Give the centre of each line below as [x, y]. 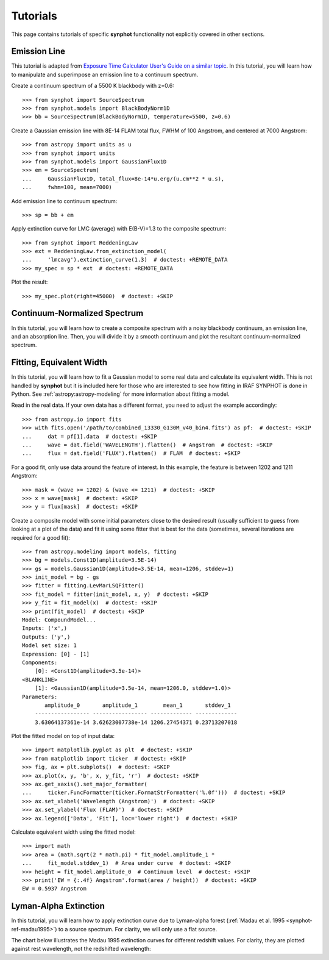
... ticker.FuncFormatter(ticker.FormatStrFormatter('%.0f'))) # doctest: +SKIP [154, 793]
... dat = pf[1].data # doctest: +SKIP [90, 436]
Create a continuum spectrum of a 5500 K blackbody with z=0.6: [93, 86]
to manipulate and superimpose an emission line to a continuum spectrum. [105, 74]
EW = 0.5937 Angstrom [54, 889]
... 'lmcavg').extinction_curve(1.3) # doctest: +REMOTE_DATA [125, 260]
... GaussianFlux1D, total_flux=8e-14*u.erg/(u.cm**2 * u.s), [123, 179]
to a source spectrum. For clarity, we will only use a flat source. [138, 929]
